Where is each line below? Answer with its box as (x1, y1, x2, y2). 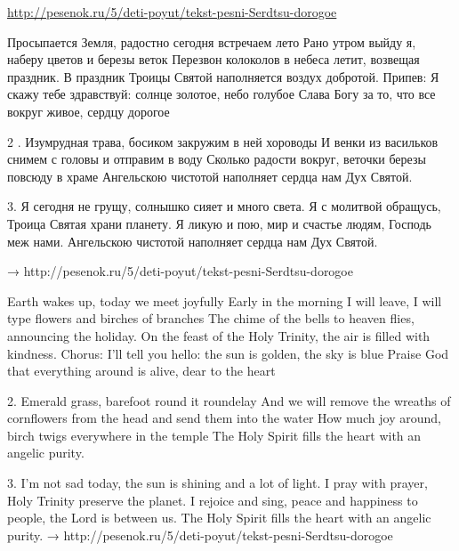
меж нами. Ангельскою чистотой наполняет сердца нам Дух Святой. (7, 231, 378, 250)
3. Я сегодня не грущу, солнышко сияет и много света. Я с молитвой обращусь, (7, 197, 441, 215)
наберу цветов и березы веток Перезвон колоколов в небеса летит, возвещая (7, 50, 420, 69)
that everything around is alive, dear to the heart (7, 361, 276, 380)
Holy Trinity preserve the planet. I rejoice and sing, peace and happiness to (7, 490, 418, 509)
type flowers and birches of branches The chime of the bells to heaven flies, (7, 309, 415, 328)
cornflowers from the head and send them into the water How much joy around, (7, 409, 441, 427)
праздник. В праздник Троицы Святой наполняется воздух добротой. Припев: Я (7, 67, 439, 85)
